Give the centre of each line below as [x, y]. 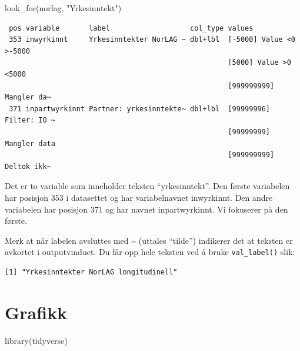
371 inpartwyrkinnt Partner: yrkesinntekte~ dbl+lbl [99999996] [140, 109]
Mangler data [30, 143]
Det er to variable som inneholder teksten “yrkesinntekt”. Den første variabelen [147, 186]
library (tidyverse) [36, 340]
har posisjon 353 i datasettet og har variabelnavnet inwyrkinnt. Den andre [139, 197]
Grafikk [36, 312]
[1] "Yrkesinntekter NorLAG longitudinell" [91, 272]
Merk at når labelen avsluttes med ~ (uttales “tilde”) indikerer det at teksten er [149, 240]
